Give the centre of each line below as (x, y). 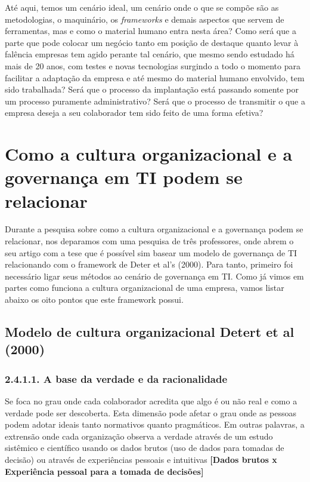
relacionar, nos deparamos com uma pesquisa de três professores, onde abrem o (149, 241)
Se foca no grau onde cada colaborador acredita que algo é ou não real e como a (151, 400)
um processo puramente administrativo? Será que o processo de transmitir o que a (155, 101)
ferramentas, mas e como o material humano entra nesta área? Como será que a (151, 31)
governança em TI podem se (124, 177)
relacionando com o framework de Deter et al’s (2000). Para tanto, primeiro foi (149, 264)
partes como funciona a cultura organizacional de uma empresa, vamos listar (145, 288)
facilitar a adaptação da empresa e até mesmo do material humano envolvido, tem (155, 77)
